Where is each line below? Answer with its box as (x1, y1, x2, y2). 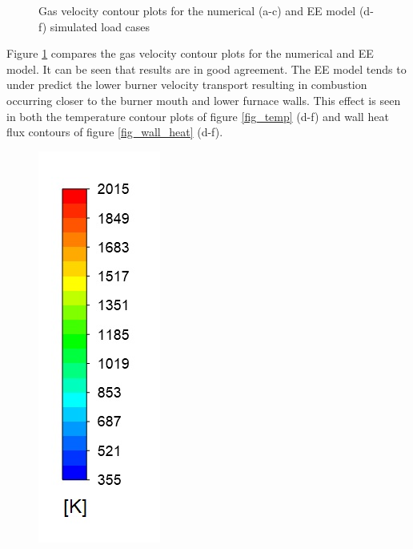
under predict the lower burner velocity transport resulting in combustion (6, 76, 367, 93)
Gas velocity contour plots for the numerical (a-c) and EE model (38, 2, 356, 18)
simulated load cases (50, 18, 150, 34)
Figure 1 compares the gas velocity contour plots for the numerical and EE (6, 45, 374, 62)
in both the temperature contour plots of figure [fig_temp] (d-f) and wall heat (6, 107, 389, 124)
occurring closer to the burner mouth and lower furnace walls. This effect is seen (6, 91, 401, 108)
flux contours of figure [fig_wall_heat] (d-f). (6, 123, 223, 140)
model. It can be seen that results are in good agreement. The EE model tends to (6, 60, 407, 77)
